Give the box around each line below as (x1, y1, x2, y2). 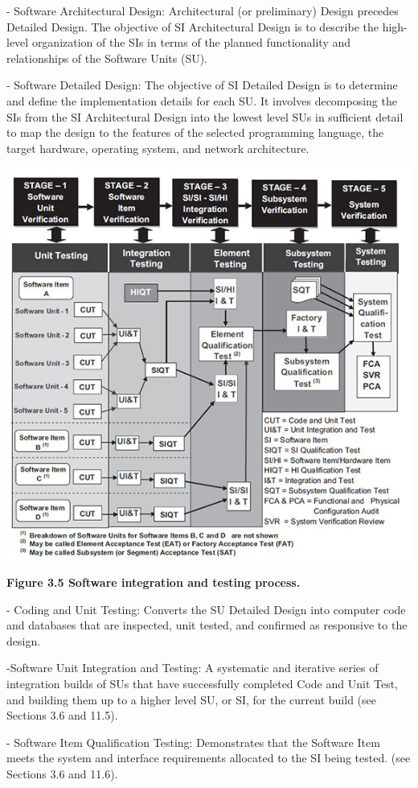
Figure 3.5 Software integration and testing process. (6, 574, 301, 591)
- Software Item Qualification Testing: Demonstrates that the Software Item (6, 733, 380, 750)
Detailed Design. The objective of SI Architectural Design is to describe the (6, 18, 379, 35)
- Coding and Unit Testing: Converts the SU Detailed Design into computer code (6, 600, 406, 617)
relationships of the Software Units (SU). (6, 49, 207, 66)
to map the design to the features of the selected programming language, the (6, 124, 384, 141)
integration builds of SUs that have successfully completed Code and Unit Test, (6, 675, 399, 692)
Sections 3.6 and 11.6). (6, 765, 118, 782)
